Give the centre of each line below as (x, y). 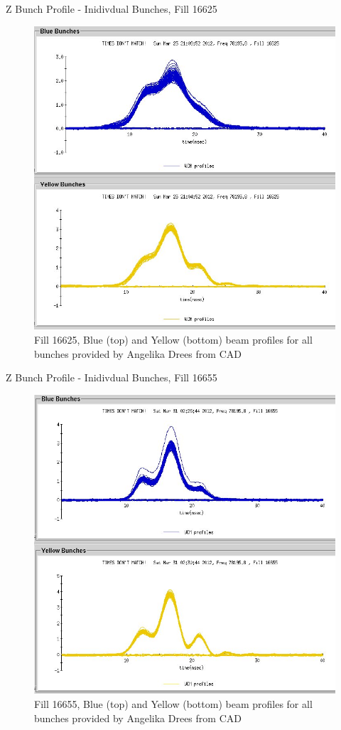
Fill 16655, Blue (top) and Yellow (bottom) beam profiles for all (173, 704)
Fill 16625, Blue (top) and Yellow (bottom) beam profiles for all (173, 340)
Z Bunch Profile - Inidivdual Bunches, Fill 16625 (112, 9)
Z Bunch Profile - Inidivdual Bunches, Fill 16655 (112, 377)
